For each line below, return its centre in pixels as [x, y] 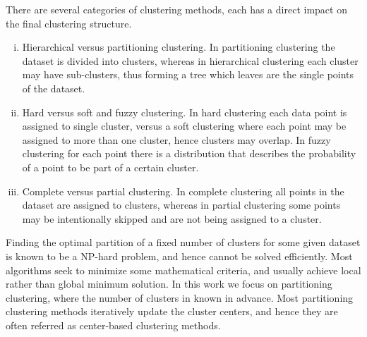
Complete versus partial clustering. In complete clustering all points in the [183, 191]
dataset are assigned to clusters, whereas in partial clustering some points [181, 205]
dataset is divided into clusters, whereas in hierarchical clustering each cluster [190, 60]
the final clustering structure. [69, 23]
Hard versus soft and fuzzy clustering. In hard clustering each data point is [185, 112]
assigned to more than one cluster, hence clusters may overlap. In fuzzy [176, 139]
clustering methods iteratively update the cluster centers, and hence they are [172, 311]
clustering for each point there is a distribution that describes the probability [189, 153]
